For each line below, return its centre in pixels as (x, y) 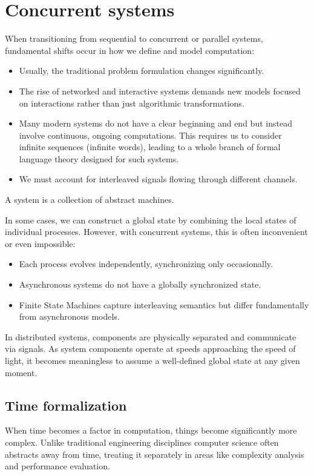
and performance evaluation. (57, 466)
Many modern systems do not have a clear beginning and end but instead (155, 123)
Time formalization (66, 405)
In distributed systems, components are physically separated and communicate (151, 336)
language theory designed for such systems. (99, 158)
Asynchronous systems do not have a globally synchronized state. (140, 284)
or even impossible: (40, 243)
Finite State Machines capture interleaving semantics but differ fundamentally (164, 304)
